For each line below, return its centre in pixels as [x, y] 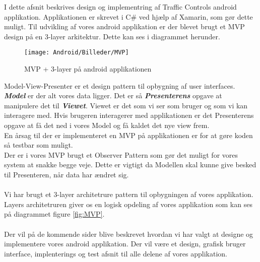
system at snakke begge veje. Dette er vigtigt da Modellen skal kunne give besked [130, 165]
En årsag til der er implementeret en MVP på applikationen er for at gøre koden [128, 135]
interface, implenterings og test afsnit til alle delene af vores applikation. [116, 253]
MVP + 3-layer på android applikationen [88, 69]
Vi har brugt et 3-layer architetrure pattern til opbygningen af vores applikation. [129, 194]
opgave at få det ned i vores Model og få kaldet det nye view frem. [107, 125]
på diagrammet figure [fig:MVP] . [54, 214]
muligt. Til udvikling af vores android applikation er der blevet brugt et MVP [124, 26]
